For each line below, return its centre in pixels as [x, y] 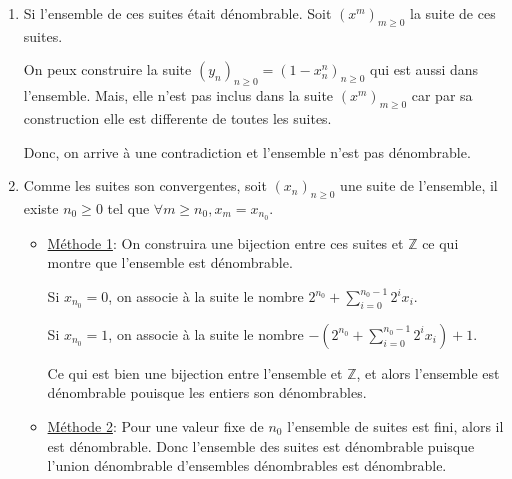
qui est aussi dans [424, 69]
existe [41, 207]
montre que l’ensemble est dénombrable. [170, 262]
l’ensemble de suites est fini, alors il [395, 426]
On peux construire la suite [107, 69]
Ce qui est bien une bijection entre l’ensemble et [195, 372]
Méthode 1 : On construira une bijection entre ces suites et [225, 242]
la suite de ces [452, 13]
